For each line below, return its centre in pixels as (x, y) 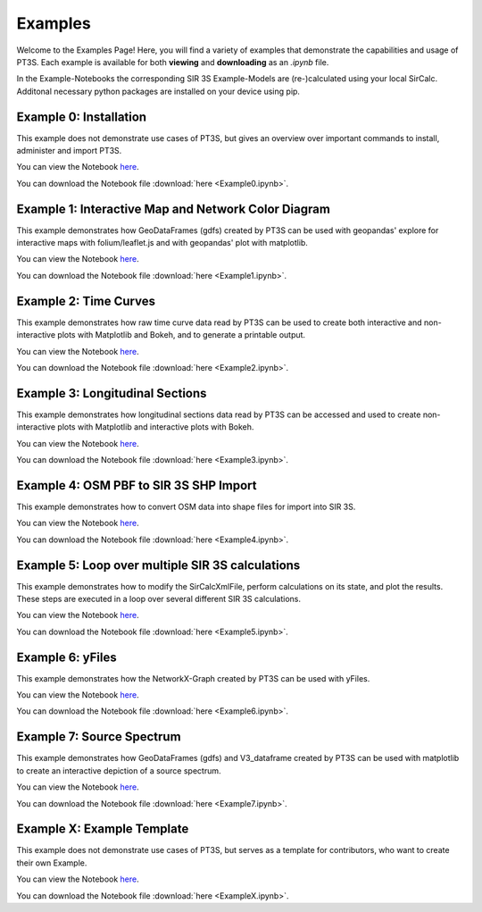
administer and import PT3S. (69, 151)
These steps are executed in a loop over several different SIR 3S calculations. (159, 599)
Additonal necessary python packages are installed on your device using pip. (158, 91)
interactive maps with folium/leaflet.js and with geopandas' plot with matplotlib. (162, 243)
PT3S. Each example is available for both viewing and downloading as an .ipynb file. (173, 62)
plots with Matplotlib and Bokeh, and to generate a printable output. (182, 335)
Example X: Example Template (103, 829)
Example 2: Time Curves (86, 301)
